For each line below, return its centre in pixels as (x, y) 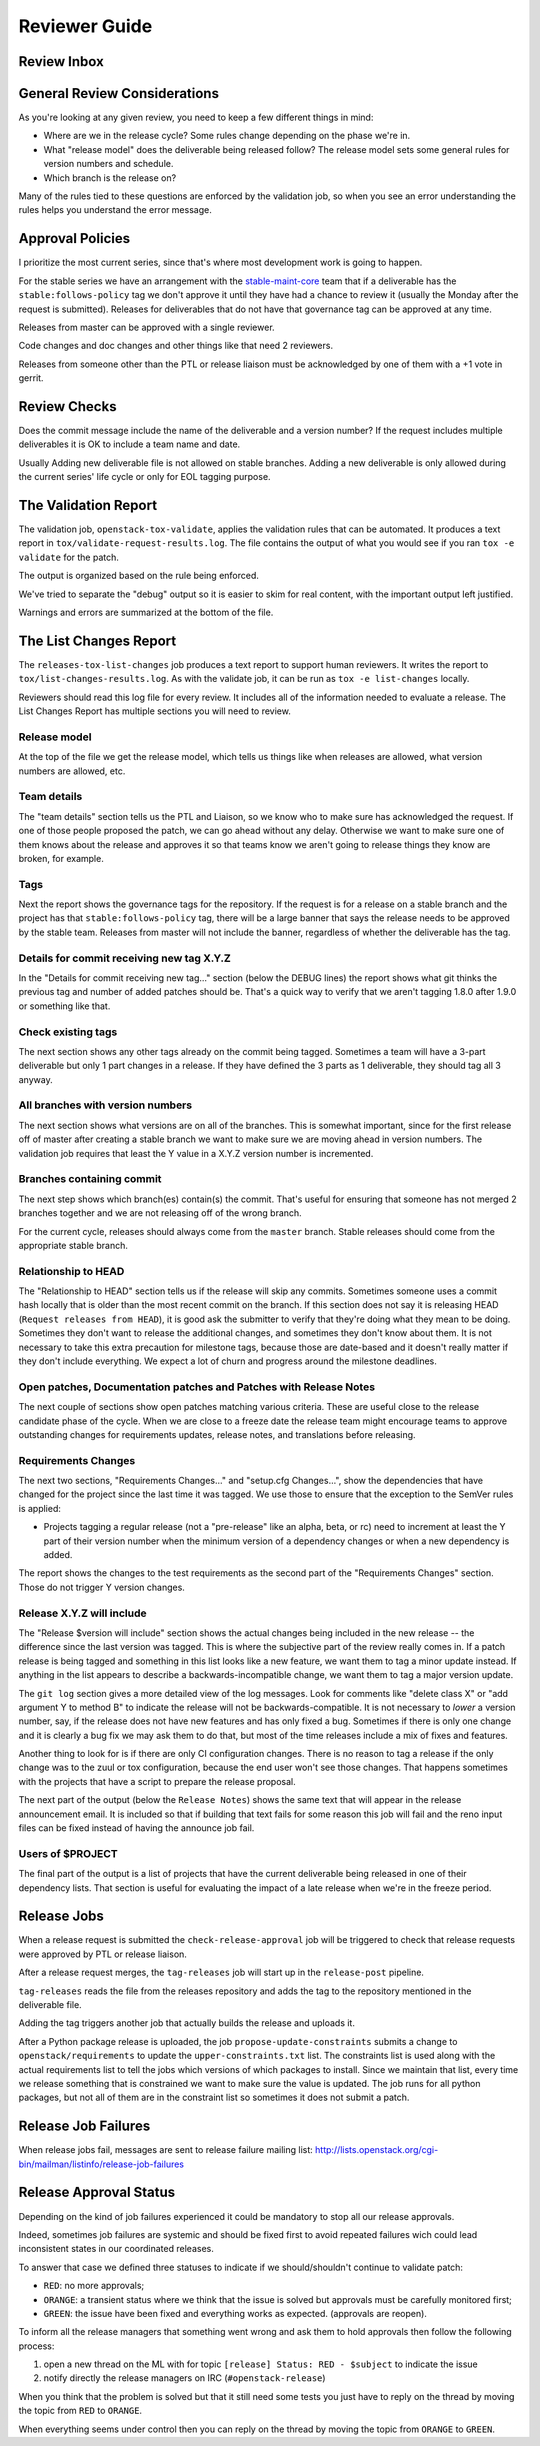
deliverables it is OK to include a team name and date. (129, 444)
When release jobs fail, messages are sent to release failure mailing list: (166, 2150)
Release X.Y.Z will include (82, 1613)
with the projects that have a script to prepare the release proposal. (157, 1781)
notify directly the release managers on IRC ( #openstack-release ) (184, 2378)
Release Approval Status (97, 2192)
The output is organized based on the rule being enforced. (139, 576)
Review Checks (67, 406)
